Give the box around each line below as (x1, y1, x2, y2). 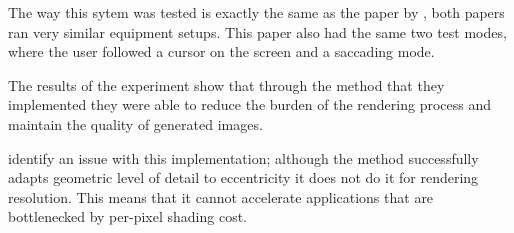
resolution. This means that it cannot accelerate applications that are (8, 186, 434, 207)
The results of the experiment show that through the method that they (8, 74, 445, 95)
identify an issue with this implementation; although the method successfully (8, 147, 479, 168)
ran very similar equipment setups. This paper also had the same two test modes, (8, 21, 507, 42)
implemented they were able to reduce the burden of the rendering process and (8, 94, 491, 115)
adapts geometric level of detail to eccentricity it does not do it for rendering (8, 167, 479, 188)
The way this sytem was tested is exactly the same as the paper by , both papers (8, 2, 505, 22)
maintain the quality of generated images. (8, 113, 263, 134)
